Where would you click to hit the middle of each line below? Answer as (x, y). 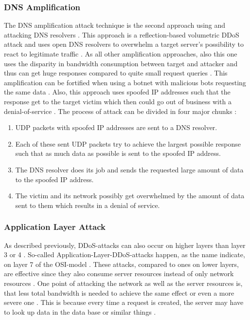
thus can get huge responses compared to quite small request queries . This (116, 73)
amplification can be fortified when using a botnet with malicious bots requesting (125, 82)
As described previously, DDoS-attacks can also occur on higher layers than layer (125, 245)
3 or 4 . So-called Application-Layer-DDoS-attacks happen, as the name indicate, (125, 254)
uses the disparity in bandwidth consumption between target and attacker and (121, 63)
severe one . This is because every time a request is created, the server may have (124, 302)
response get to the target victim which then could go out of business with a (118, 101)
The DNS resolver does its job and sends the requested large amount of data (129, 169)
